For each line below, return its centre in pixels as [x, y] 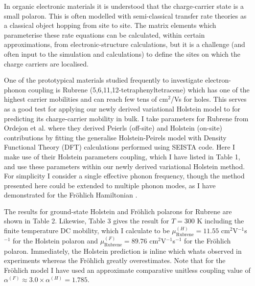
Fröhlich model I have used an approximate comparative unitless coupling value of [127, 270]
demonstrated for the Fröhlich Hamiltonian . [71, 195]
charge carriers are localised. [46, 63]
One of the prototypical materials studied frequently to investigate [104, 80]
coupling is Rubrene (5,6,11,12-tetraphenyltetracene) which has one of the [139, 89]
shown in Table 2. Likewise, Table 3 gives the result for [87, 221]
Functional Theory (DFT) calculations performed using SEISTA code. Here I [120, 147]
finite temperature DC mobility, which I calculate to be [87, 231]
